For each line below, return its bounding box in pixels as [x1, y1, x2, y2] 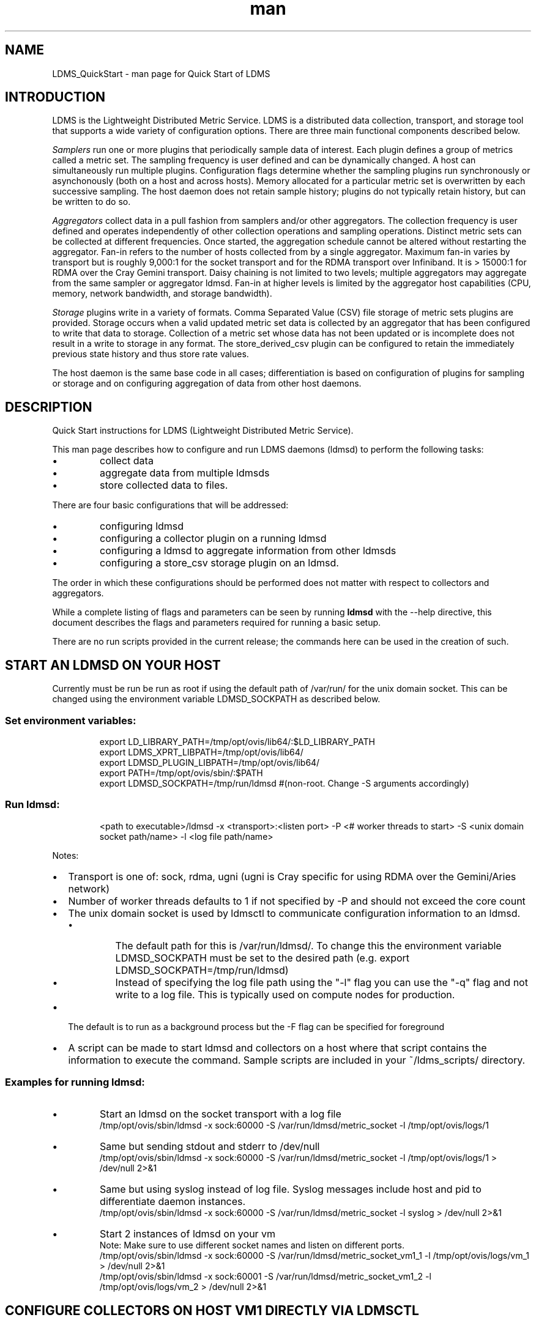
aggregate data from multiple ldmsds [100, 467, 270, 480]
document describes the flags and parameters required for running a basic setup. [52, 617, 381, 628]
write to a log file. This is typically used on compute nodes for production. [115, 988, 455, 1001]
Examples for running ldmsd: [5, 1076, 145, 1088]
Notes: [52, 850, 79, 861]
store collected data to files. [100, 479, 228, 492]
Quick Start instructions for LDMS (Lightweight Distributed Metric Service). [52, 425, 354, 436]
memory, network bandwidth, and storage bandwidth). [52, 288, 272, 299]
